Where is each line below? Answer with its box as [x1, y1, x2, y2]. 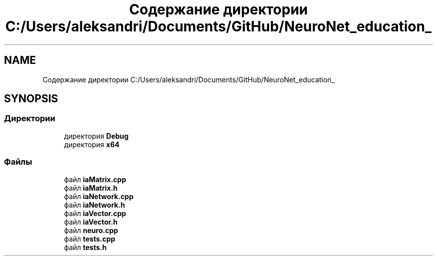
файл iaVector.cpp [64, 209, 126, 218]
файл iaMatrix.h [64, 183, 118, 192]
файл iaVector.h [64, 217, 118, 226]
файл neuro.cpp [64, 226, 118, 235]
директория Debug [64, 131, 129, 140]
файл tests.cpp [64, 234, 115, 243]
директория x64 [64, 140, 120, 149]
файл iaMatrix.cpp [64, 175, 126, 184]
